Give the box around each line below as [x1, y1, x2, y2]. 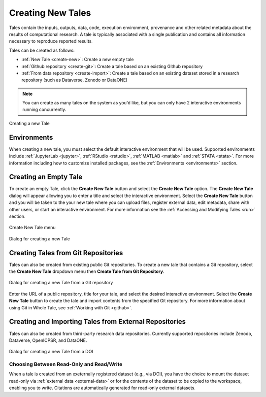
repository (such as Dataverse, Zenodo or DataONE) [21, 77, 128, 83]
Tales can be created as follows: [9, 47, 75, 53]
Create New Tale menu [9, 225, 56, 231]
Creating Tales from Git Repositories [9, 249, 123, 257]
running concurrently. [22, 106, 66, 113]
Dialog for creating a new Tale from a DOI [9, 349, 93, 355]
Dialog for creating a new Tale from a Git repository [9, 280, 113, 286]
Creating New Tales [9, 7, 91, 18]
